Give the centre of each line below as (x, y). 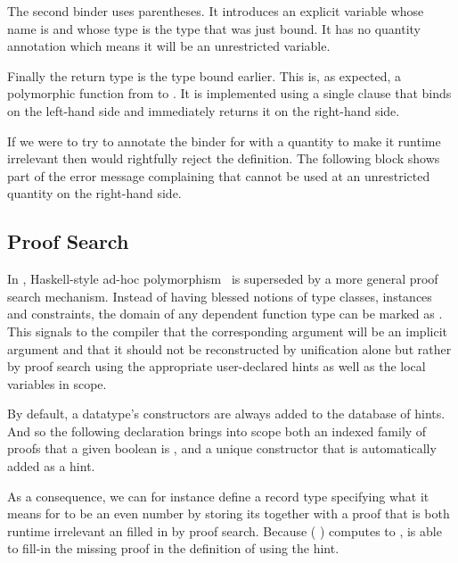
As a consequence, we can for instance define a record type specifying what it (218, 496)
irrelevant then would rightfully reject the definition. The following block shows (224, 158)
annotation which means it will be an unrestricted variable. (169, 46)
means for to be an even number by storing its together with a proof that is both (229, 513)
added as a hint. (51, 466)
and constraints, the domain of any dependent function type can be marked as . (225, 314)
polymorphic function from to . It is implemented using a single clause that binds (229, 93)
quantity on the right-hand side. (94, 193)
